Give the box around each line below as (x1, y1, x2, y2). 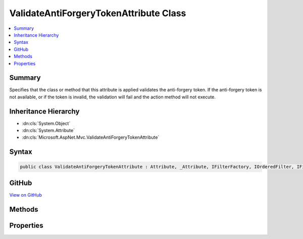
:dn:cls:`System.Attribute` (22, 128, 75, 134)
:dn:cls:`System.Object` (22, 120, 71, 126)
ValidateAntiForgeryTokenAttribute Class (9, 8, 186, 19)
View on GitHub (9, 192, 42, 198)
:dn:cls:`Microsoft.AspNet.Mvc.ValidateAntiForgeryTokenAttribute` (22, 134, 160, 141)
